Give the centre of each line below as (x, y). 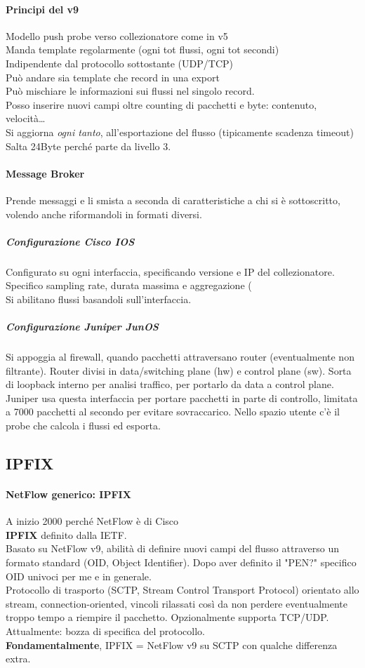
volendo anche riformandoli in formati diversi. (104, 214)
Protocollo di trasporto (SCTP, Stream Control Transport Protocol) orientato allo (182, 590)
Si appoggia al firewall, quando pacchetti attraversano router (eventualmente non (180, 357)
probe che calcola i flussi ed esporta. (83, 425)
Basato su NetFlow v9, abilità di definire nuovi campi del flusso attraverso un (172, 548)
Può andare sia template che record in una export (113, 77)
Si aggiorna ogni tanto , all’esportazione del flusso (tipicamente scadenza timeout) (180, 132)
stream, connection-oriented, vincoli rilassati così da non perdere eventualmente (177, 603)
